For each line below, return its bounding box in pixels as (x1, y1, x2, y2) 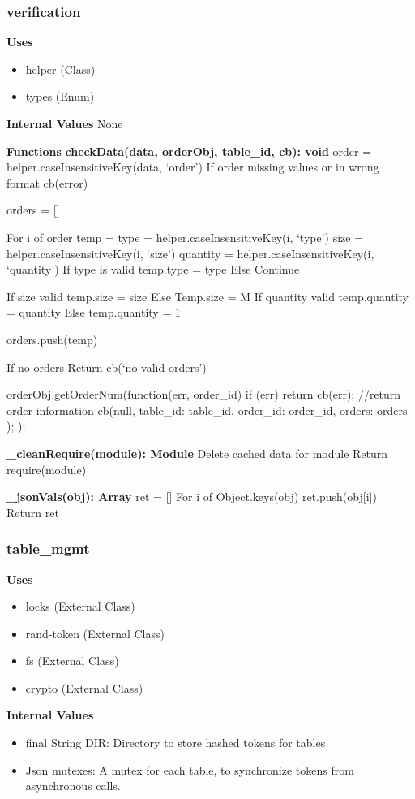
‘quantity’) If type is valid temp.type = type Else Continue (6, 261, 300, 278)
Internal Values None (6, 115, 123, 132)
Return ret (6, 503, 59, 520)
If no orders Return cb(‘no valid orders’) (6, 358, 207, 375)
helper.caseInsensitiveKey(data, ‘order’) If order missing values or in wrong (6, 158, 379, 175)
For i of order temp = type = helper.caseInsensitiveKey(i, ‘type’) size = (6, 228, 364, 245)
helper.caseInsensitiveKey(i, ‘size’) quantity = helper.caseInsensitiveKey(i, (6, 244, 374, 261)
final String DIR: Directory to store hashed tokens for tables (25, 734, 326, 751)
